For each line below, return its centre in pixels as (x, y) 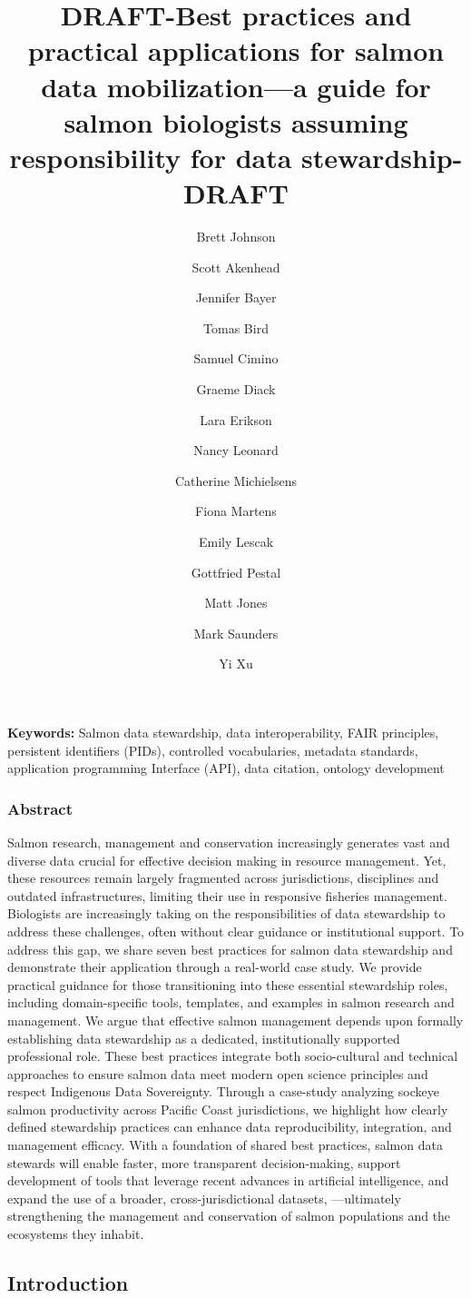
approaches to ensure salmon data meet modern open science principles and (218, 1073)
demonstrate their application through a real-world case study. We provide (215, 967)
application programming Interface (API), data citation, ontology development (226, 768)
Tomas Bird (236, 327)
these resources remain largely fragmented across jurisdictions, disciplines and (223, 878)
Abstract (40, 808)
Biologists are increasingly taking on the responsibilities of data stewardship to (226, 913)
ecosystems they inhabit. (76, 1234)
